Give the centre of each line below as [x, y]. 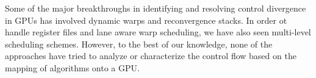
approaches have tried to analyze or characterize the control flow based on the [151, 56]
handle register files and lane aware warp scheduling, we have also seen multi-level [158, 32]
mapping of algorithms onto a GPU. [72, 67]
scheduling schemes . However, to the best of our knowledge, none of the [139, 44]
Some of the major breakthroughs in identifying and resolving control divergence [156, 8]
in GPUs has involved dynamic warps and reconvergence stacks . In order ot [146, 20]
